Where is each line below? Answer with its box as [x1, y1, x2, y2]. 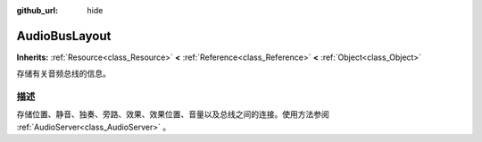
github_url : [16, 5, 58, 15]
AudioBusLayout [16, 28, 112, 44]
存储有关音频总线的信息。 [16, 68, 111, 79]
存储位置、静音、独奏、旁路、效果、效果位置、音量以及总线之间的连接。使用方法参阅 [16, 109, 329, 120]
